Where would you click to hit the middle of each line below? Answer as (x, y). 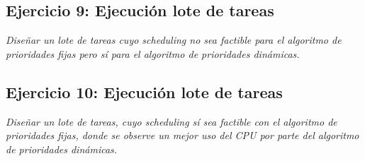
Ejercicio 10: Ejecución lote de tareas (144, 91)
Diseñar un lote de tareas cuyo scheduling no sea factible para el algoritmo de (174, 40)
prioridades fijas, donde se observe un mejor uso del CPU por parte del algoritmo (182, 135)
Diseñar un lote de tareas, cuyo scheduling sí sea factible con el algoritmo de (172, 121)
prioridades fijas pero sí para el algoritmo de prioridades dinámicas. (153, 53)
